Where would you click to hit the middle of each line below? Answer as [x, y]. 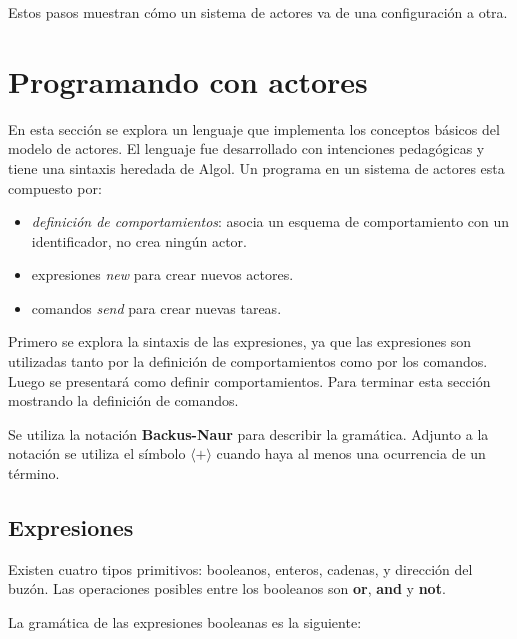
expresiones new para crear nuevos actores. [162, 274]
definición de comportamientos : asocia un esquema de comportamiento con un [270, 221]
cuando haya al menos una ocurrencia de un [351, 453]
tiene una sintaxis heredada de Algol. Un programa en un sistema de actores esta [256, 167]
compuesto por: [55, 187]
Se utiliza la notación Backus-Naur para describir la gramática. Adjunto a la [248, 433]
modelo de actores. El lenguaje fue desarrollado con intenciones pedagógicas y [246, 148]
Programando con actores [188, 80]
